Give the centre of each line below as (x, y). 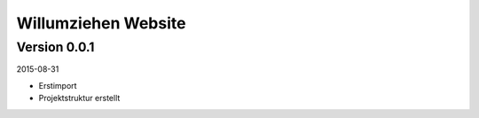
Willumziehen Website (101, 23)
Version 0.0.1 (55, 47)
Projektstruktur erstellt (79, 98)
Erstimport (58, 85)
